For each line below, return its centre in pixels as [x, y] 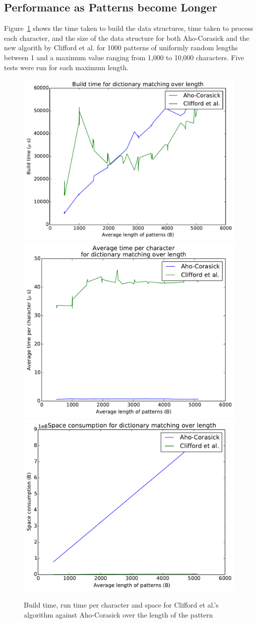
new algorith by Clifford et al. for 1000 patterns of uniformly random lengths [121, 48]
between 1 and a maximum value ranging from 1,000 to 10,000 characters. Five [124, 57]
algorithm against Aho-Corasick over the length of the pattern [119, 614]
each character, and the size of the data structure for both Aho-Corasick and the [127, 38]
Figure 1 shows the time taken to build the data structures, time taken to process [129, 28]
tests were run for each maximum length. [66, 67]
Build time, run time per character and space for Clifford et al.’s [121, 605]
